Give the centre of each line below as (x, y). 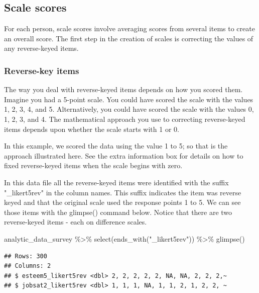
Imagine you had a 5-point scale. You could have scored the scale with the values (129, 99)
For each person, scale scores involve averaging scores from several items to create (129, 28)
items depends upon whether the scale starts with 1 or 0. (92, 129)
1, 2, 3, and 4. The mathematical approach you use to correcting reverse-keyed (125, 119)
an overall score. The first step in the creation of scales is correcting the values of (129, 38)
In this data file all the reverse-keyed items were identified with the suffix (116, 182)
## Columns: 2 (28, 266)
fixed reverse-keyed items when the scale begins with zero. (93, 165)
